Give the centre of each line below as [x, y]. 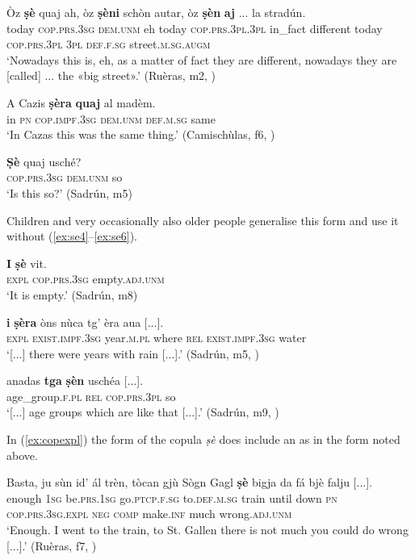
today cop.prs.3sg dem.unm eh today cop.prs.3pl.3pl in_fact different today [195, 28]
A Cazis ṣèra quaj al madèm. [81, 102]
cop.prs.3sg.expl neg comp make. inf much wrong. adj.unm [149, 514]
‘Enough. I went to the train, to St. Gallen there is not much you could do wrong [207, 530]
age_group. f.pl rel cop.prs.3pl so [91, 396]
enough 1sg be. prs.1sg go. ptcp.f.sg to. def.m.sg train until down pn [172, 497]
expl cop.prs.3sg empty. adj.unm [86, 279]
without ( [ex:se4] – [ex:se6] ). [72, 236]
